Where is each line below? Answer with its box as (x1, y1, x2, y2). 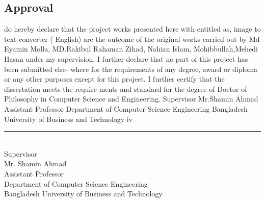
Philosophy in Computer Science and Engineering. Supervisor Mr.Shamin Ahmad (4, 93, 258, 104)
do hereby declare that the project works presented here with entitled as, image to (4, 23, 261, 34)
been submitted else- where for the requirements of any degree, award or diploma (4, 63, 258, 74)
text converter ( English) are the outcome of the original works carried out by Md (4, 33, 260, 44)
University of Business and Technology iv (4, 113, 133, 124)
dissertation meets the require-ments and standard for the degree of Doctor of (4, 83, 247, 94)
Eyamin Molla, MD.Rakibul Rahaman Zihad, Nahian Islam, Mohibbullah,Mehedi (4, 43, 258, 54)
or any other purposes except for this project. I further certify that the (4, 73, 225, 84)
